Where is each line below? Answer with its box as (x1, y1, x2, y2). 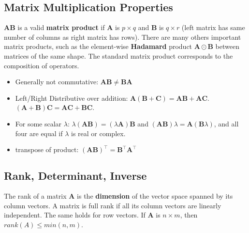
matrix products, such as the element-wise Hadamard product (4, 41, 192, 51)
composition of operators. (4, 60, 79, 70)
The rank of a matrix (4, 190, 67, 201)
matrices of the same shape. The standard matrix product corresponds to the (4, 50, 233, 61)
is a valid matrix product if (17, 22, 105, 32)
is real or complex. (71, 128, 126, 138)
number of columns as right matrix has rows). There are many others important (4, 31, 241, 42)
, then (180, 210, 198, 220)
